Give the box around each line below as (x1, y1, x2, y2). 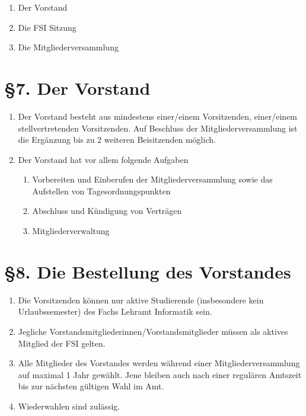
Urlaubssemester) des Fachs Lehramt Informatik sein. (18, 305, 212, 318)
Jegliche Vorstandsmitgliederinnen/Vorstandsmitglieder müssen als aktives (18, 325, 288, 337)
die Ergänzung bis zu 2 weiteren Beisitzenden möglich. (18, 133, 216, 146)
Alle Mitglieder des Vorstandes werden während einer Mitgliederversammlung (18, 357, 300, 369)
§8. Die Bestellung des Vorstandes (4, 259, 291, 283)
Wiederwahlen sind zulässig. (18, 399, 120, 412)
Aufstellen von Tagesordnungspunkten (32, 184, 171, 197)
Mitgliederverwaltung (32, 225, 110, 237)
